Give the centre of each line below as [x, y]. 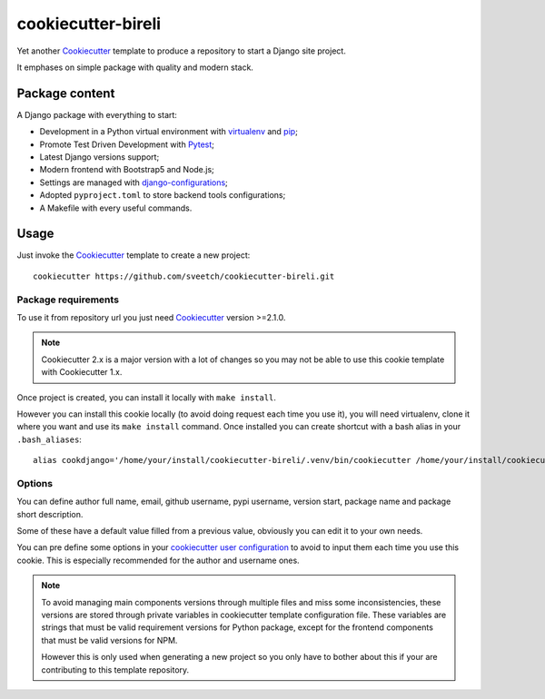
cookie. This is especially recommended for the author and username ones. [158, 560]
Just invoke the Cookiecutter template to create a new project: [134, 255]
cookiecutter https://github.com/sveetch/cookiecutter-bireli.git [184, 276]
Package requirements [68, 300]
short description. [50, 514]
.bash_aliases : [49, 439]
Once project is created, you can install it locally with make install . [147, 397]
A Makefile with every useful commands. [116, 208]
